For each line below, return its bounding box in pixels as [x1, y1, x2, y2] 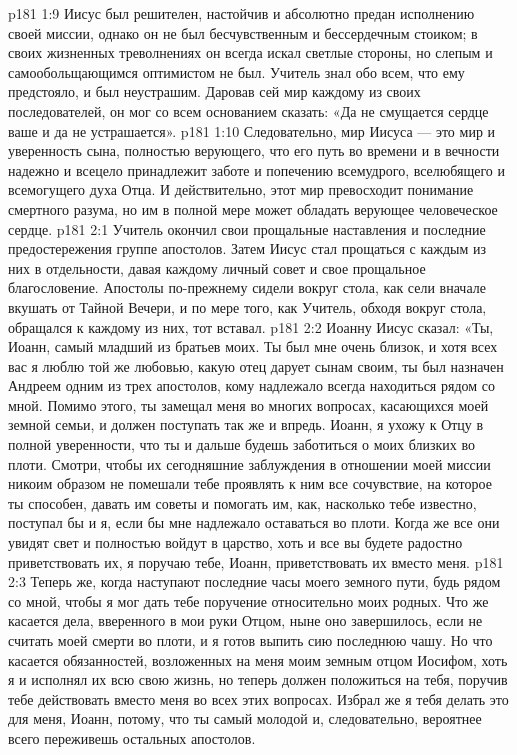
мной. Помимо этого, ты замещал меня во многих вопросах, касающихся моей [8, 394, 489, 415]
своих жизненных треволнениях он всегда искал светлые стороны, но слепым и [8, 42, 493, 63]
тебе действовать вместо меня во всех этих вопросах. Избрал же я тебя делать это [8, 688, 509, 709]
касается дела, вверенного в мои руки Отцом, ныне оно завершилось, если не [8, 610, 483, 631]
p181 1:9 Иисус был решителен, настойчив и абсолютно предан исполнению [8, 3, 475, 23]
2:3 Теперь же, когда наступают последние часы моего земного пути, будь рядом [8, 571, 501, 592]
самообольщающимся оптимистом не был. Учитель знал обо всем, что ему [8, 61, 465, 82]
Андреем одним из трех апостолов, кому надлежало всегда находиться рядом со [8, 375, 495, 396]
